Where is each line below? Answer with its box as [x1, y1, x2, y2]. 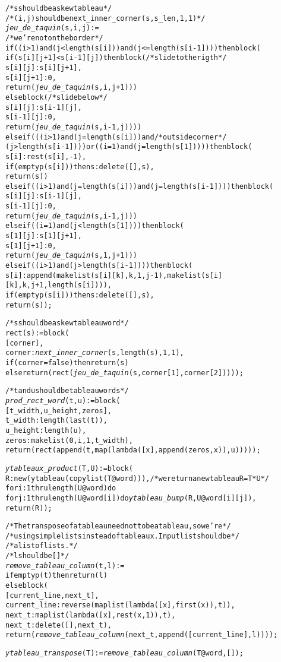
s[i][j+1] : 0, [5, 73, 56, 82]
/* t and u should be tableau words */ [5, 387, 129, 395]
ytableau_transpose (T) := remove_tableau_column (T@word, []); [5, 649, 244, 658]
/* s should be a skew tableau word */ [5, 319, 129, 328]
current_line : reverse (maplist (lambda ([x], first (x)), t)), [5, 601, 235, 610]
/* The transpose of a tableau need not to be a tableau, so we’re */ [5, 522, 231, 531]
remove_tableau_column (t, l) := [5, 561, 125, 570]
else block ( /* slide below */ [5, 93, 108, 102]
